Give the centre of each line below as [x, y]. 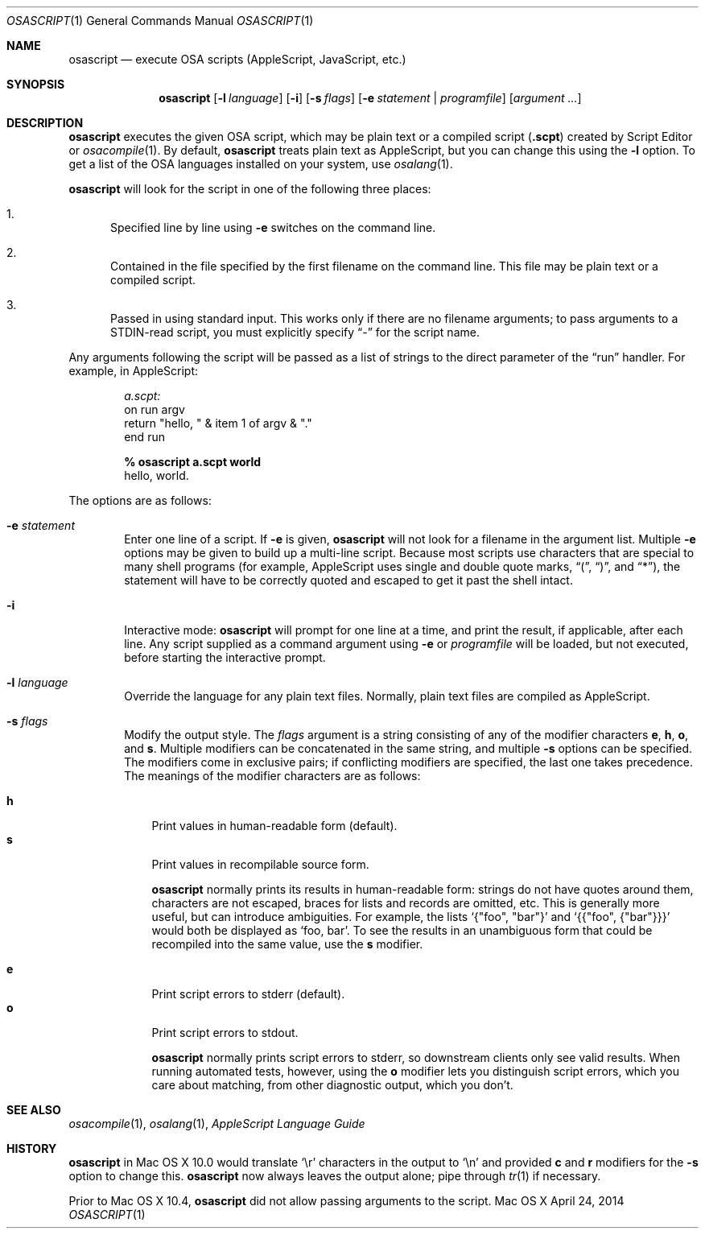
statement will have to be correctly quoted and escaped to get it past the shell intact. [348, 580]
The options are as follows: [140, 500]
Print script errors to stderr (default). [248, 994]
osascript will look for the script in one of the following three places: [250, 189]
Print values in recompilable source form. [260, 864]
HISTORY [32, 1148]
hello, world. [157, 475]
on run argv [155, 409]
